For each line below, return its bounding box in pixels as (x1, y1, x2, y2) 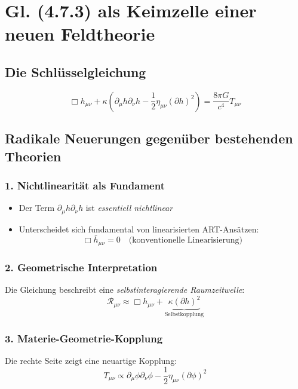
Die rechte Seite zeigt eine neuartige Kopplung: (5, 354, 177, 366)
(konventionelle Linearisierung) (128, 236, 242, 245)
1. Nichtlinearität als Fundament (5, 177, 165, 192)
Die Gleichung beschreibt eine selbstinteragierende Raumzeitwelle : (5, 283, 245, 296)
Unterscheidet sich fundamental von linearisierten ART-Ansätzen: (19, 222, 259, 235)
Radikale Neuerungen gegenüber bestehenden (5, 129, 293, 148)
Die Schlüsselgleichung (5, 62, 146, 81)
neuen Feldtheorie (5, 22, 155, 46)
